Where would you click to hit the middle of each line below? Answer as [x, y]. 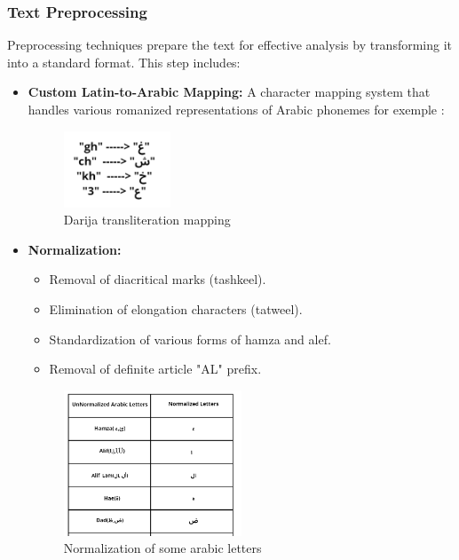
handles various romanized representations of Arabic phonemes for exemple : [236, 109]
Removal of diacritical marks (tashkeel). [158, 279]
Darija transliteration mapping [147, 220]
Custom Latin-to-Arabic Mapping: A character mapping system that [229, 92]
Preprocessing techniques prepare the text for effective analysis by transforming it [230, 45]
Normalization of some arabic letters [162, 548]
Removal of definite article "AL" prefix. [155, 369]
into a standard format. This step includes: [124, 62]
